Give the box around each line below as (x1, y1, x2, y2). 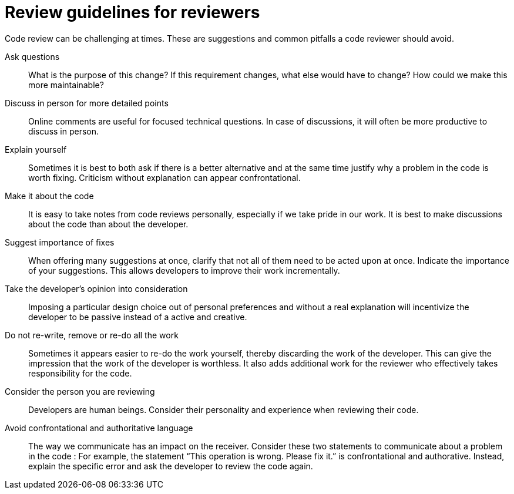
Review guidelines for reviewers (5, 2, 260, 22)
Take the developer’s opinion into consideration (5, 283, 188, 294)
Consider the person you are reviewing (5, 386, 155, 396)
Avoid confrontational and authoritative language (5, 422, 193, 433)
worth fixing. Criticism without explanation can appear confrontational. (28, 172, 301, 183)
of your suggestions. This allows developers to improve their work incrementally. (28, 265, 340, 275)
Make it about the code (5, 190, 94, 201)
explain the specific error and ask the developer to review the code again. (28, 461, 313, 471)
